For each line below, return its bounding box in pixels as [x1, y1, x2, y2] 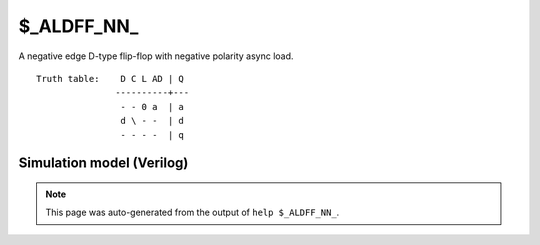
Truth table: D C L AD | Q [36, 73, 185, 84]
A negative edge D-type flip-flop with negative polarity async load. [18, 50, 294, 62]
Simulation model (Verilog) [18, 155, 189, 172]
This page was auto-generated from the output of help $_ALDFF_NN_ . [45, 206, 340, 219]
